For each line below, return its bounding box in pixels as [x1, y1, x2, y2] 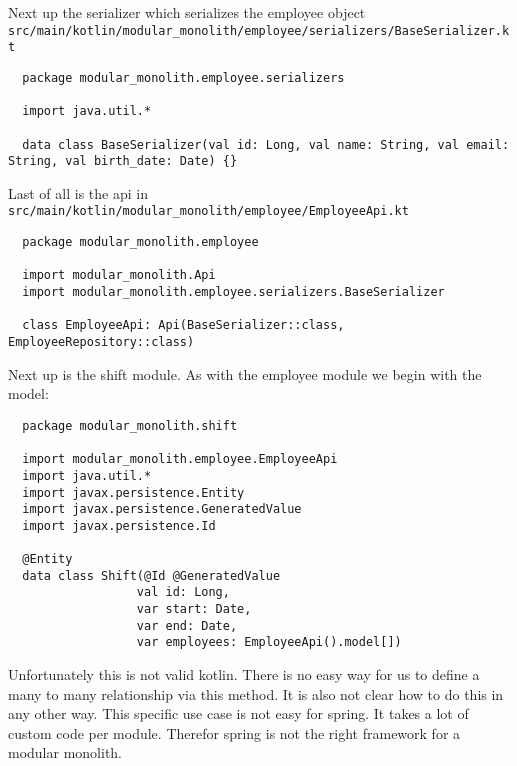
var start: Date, [136, 602, 252, 617]
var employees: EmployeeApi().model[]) [136, 635, 402, 650]
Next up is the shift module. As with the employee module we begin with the [8, 363, 482, 384]
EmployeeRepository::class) [8, 335, 195, 350]
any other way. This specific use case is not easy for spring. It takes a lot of [8, 703, 469, 724]
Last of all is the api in [8, 182, 148, 203]
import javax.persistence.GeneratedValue [22, 502, 302, 517]
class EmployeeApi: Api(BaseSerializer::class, [22, 318, 345, 333]
